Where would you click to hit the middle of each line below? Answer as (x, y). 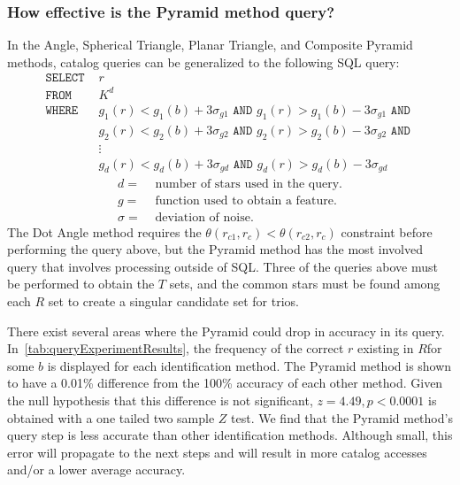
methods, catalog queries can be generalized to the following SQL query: (203, 62)
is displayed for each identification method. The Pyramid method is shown (249, 365)
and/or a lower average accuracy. (96, 470)
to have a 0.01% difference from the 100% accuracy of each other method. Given (225, 383)
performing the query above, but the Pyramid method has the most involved (215, 249)
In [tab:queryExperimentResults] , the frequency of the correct (176, 348)
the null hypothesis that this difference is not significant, (160, 400)
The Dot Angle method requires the (104, 231)
